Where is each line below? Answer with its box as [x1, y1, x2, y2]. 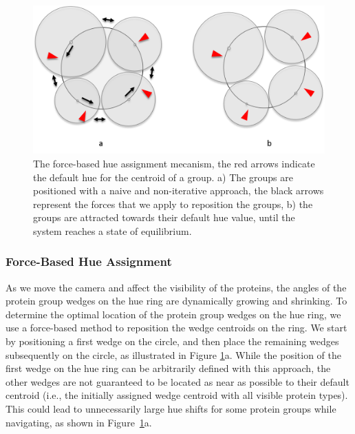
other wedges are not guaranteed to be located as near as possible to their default [6, 374, 349, 389]
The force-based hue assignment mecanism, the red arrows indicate [33, 156, 315, 170]
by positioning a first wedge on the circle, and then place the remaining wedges [6, 334, 339, 349]
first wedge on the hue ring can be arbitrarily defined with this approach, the [6, 361, 331, 375]
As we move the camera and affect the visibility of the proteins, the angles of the [6, 280, 347, 294]
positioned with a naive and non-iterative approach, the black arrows [33, 183, 324, 198]
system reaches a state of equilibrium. [33, 223, 192, 238]
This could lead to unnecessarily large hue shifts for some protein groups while [6, 402, 336, 416]
